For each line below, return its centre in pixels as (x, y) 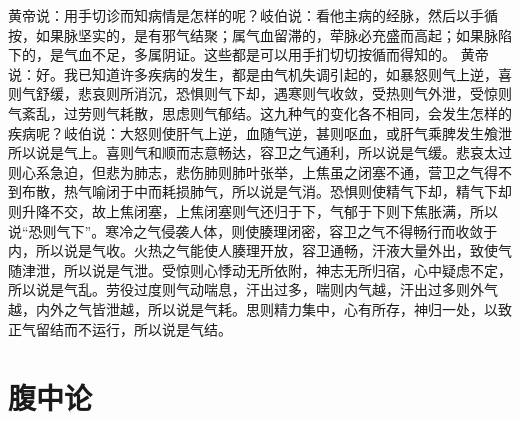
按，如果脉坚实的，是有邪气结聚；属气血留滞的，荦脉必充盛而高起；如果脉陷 (260, 34)
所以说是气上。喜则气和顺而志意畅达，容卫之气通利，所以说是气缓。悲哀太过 (260, 152)
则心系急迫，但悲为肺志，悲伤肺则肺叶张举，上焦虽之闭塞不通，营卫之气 (246, 171)
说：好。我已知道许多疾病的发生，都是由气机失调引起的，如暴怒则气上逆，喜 (260, 73)
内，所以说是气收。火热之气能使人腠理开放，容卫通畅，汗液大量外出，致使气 (260, 250)
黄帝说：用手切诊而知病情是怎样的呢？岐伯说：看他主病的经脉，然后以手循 (253, 15)
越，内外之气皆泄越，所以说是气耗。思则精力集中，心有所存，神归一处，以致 (260, 308)
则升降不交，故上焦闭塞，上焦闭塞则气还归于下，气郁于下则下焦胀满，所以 (253, 210)
